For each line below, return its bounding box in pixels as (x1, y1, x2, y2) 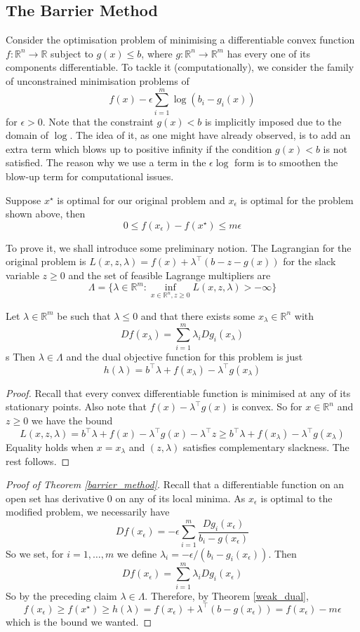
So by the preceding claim (6, 588, 117, 603)
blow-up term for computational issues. (6, 169, 174, 184)
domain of (6, 128, 49, 142)
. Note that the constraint (42, 114, 154, 128)
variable (6, 268, 39, 283)
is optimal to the (260, 490, 333, 505)
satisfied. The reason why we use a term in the (6, 155, 206, 170)
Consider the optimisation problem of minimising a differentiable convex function (6, 32, 355, 47)
